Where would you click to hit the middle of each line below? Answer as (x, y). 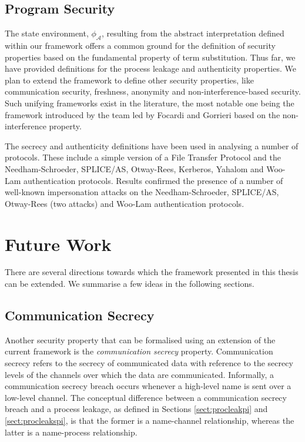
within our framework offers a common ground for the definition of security (140, 45)
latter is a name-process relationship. (71, 432)
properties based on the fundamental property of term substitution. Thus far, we (150, 57)
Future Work (58, 244)
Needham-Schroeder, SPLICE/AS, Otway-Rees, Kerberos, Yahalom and (134, 168)
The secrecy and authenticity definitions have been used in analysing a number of (152, 145)
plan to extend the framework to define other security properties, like (129, 80)
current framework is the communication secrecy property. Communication (139, 351)
